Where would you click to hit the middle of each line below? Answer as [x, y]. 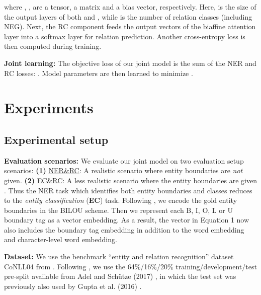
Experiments [49, 107]
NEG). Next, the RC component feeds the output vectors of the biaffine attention [130, 26]
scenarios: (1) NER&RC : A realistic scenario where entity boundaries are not [123, 170]
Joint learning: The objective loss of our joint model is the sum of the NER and [130, 63]
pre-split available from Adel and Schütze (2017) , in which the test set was [120, 276]
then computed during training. [53, 46]
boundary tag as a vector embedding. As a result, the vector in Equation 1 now [127, 220]
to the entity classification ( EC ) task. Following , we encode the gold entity [121, 200]
